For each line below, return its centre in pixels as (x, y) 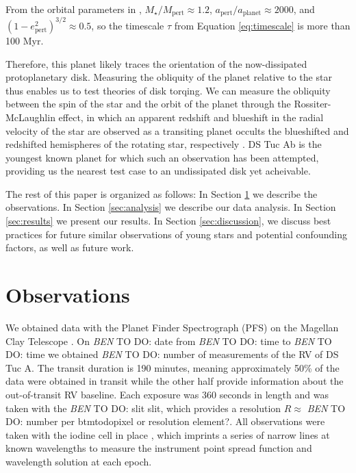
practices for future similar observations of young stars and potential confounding (176, 234)
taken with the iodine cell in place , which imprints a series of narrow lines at (168, 434)
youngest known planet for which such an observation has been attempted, (162, 157)
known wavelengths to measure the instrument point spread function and (159, 448)
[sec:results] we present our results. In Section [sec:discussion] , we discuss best (168, 221)
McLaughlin (30, 117)
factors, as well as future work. (70, 247)
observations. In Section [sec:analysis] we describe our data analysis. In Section (171, 207)
